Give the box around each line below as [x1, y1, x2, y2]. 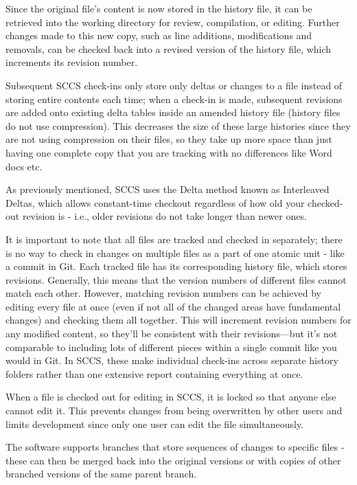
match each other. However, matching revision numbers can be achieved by [5, 286, 321, 300]
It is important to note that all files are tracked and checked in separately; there [5, 232, 343, 246]
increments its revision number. [5, 55, 138, 69]
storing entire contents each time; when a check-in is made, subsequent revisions [5, 91, 343, 106]
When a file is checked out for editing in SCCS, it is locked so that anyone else [5, 390, 336, 404]
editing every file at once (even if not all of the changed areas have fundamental [5, 299, 341, 313]
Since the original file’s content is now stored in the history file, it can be [5, 1, 312, 15]
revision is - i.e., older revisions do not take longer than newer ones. [22, 209, 307, 223]
